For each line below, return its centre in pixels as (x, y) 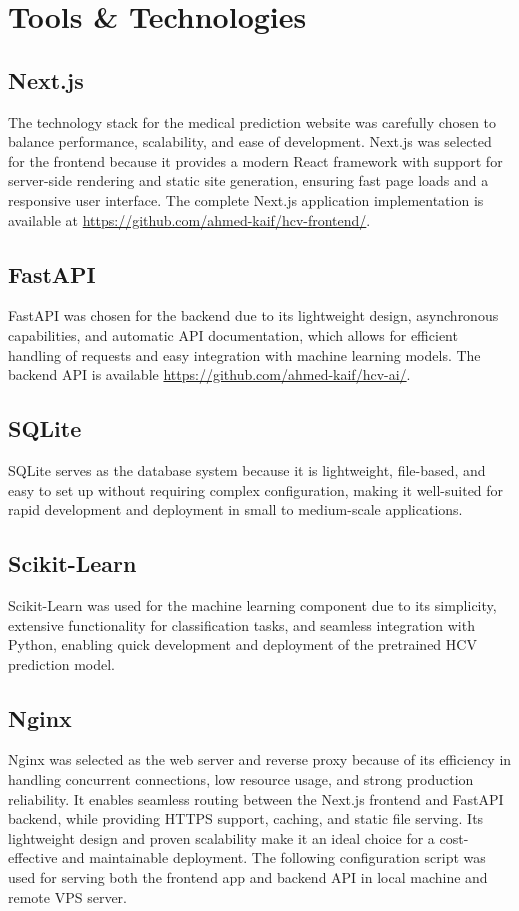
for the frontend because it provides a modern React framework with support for (255, 160)
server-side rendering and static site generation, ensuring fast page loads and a (248, 180)
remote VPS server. (67, 896)
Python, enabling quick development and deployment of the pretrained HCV (242, 644)
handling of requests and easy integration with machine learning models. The (244, 354)
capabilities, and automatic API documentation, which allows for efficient (233, 334)
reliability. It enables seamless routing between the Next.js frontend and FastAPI (256, 798)
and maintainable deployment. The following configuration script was (274, 857)
